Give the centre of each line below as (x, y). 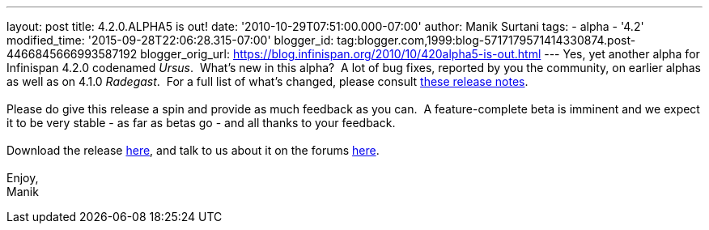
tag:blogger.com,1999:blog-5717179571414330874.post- (486, 40)
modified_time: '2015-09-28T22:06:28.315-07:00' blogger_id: (170, 40)
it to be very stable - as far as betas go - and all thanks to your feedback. (201, 123)
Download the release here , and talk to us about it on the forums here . (193, 150)
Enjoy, (23, 178)
